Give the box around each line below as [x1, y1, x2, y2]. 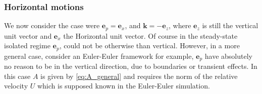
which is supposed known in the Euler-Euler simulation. [37, 80, 210, 91]
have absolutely [204, 50, 252, 61]
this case [4, 70, 31, 81]
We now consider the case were [4, 20, 100, 31]
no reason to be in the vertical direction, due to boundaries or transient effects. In [4, 61, 257, 71]
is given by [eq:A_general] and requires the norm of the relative [40, 70, 238, 81]
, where [168, 20, 191, 31]
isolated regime [4, 40, 50, 51]
